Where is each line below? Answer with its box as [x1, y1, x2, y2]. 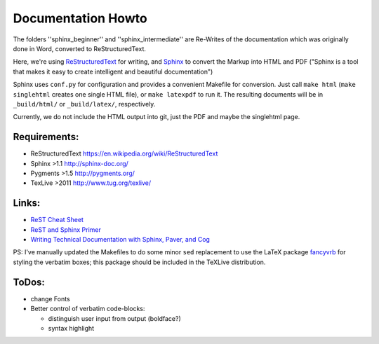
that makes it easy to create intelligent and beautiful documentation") [13, 67, 213, 76]
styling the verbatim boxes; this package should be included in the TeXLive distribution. [13, 258, 266, 266]
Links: [13, 197, 41, 209]
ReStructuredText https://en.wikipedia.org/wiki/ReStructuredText [30, 149, 218, 158]
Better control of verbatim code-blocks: [30, 305, 145, 313]
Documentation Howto [13, 11, 147, 26]
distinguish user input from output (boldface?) [48, 314, 182, 322]
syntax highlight [48, 324, 95, 332]
